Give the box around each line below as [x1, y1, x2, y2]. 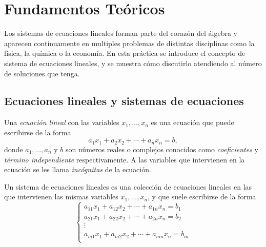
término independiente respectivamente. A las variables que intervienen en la [4, 154, 245, 164]
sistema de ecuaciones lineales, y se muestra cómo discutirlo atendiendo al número [4, 57, 262, 68]
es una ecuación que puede [151, 117, 234, 128]
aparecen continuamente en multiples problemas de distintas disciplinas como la [4, 37, 255, 48]
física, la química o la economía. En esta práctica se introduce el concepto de [4, 48, 245, 58]
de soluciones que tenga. [4, 68, 80, 78]
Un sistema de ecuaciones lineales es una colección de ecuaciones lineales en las [4, 181, 252, 192]
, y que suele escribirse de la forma [148, 191, 256, 202]
